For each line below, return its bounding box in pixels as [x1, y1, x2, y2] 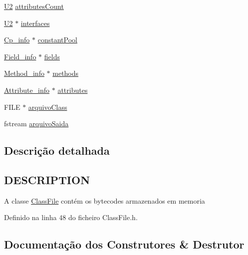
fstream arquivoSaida [4, 118, 69, 129]
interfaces [20, 17, 50, 28]
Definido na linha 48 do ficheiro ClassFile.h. [4, 212, 138, 223]
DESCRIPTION [4, 172, 90, 187]
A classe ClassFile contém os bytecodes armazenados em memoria [4, 195, 205, 206]
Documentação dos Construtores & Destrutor [4, 237, 245, 252]
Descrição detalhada [4, 143, 110, 158]
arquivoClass [28, 101, 67, 112]
